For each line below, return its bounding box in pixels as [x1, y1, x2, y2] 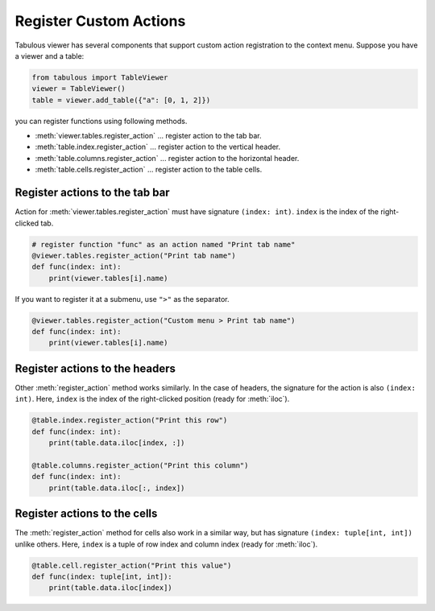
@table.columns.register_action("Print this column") [31, 460, 249, 470]
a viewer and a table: [14, 51, 85, 60]
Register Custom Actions [14, 12, 186, 30]
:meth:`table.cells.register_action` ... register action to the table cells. [35, 165, 263, 175]
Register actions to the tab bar [14, 186, 170, 200]
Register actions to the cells [14, 507, 158, 521]
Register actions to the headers [14, 361, 176, 375]
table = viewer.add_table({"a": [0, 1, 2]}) [31, 95, 211, 105]
